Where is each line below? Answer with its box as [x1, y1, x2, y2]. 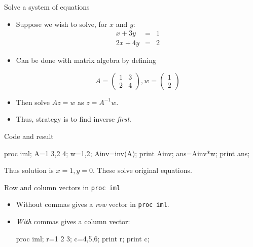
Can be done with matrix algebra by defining [16, 55, 157, 65]
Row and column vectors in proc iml [4, 182, 121, 192]
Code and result [4, 131, 54, 142]
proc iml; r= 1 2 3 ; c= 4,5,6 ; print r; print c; [16, 233, 150, 243]
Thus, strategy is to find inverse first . [16, 114, 131, 124]
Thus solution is [4, 165, 54, 175]
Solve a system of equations [4, 2, 90, 12]
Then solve [16, 96, 50, 107]
